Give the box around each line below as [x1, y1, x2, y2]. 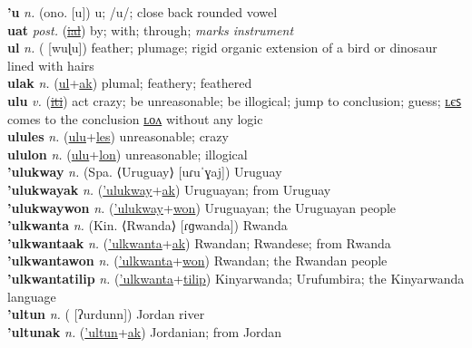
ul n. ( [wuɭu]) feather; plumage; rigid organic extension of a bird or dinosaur [7, 38, 438, 57]
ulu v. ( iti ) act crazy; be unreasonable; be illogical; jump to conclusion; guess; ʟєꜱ [7, 91, 462, 110]
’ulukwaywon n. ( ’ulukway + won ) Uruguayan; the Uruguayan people [7, 198, 397, 217]
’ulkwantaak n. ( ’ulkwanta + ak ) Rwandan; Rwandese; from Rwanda [7, 233, 391, 252]
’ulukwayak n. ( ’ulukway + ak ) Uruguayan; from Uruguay [7, 179, 331, 198]
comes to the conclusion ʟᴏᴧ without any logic [7, 109, 263, 128]
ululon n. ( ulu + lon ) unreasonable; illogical [7, 144, 248, 163]
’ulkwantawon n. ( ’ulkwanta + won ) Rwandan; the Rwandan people [7, 251, 388, 270]
